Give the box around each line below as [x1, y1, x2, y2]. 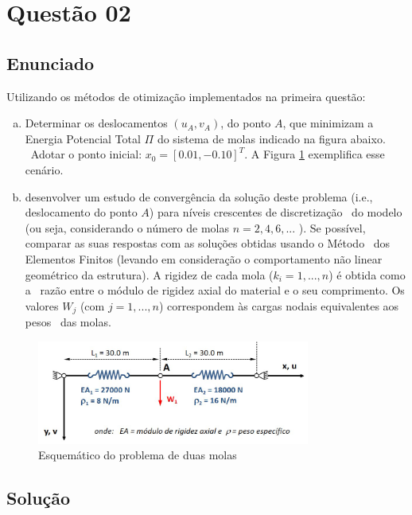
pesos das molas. [25, 314, 111, 330]
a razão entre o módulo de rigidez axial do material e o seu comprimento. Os [25, 282, 405, 298]
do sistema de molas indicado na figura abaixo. [157, 130, 386, 146]
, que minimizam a [282, 115, 374, 131]
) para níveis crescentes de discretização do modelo [149, 204, 402, 220]
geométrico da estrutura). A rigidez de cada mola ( [25, 266, 274, 283]
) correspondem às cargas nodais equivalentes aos [158, 297, 399, 314]
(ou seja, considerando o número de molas [25, 219, 229, 236]
